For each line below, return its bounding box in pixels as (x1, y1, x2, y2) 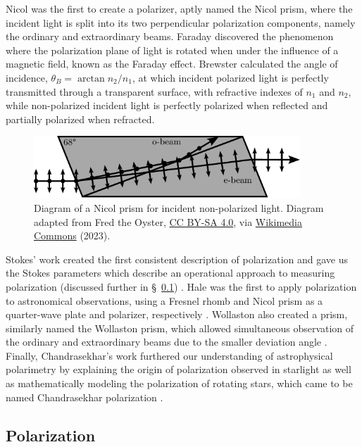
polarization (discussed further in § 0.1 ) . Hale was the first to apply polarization (6, 279, 357, 294)
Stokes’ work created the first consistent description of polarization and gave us (6, 251, 348, 266)
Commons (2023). (34, 228, 111, 243)
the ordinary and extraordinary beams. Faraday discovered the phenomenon (6, 29, 334, 44)
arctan (77, 73, 105, 84)
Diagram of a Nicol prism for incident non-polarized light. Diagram (34, 200, 324, 215)
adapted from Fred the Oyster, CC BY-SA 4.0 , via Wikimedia (34, 214, 302, 229)
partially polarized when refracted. (6, 111, 155, 126)
